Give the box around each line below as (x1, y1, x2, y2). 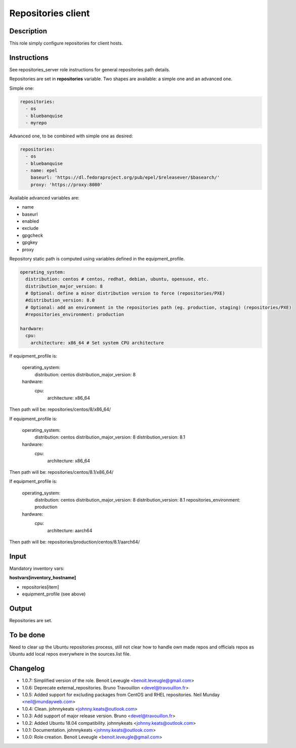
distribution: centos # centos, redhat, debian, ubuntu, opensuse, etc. (25, 276, 210, 282)
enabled (22, 218, 39, 224)
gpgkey (22, 239, 38, 245)
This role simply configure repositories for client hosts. (9, 40, 123, 46)
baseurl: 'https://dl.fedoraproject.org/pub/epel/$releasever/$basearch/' (30, 175, 220, 180)
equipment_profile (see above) (22, 591, 86, 597)
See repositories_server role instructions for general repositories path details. (9, 66, 170, 73)
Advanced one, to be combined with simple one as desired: (9, 133, 133, 139)
